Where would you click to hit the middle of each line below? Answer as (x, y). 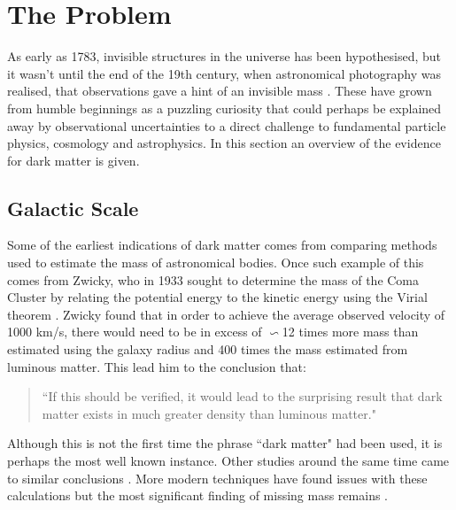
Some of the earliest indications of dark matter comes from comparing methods (222, 245)
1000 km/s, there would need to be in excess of (135, 332)
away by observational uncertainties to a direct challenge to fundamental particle (227, 125)
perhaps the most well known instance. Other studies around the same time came (228, 461)
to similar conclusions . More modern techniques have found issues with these (217, 478)
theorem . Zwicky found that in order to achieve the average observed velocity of (226, 314)
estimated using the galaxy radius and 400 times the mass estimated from (208, 349)
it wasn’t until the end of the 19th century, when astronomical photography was (224, 73)
